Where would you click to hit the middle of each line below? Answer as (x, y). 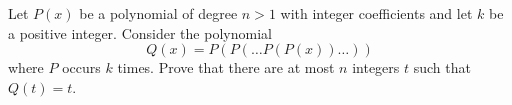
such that (442, 67)
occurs (81, 67)
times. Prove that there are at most (226, 67)
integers (376, 67)
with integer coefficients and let (376, 13)
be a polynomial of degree (158, 13)
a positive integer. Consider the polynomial (140, 32)
